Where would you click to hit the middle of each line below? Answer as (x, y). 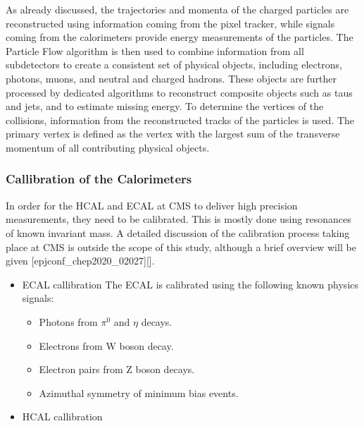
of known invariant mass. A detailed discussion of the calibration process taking (178, 232)
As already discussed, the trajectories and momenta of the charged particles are (177, 9)
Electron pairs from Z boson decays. (117, 369)
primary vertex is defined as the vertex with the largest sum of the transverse (173, 134)
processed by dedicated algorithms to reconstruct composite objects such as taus (179, 92)
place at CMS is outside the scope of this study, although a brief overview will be (181, 247)
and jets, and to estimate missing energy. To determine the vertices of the (165, 106)
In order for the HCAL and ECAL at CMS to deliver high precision (152, 205)
